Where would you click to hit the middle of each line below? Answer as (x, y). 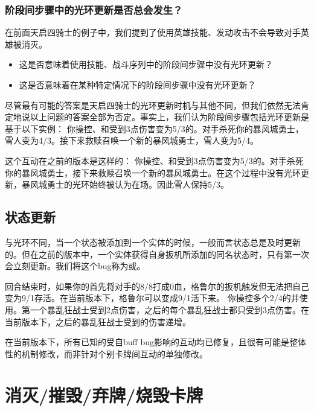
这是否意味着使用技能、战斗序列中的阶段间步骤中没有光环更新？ (146, 64)
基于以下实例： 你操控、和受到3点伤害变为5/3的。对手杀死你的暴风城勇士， (154, 128)
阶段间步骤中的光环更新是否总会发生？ (94, 9)
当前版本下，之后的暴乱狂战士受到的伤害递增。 (98, 321)
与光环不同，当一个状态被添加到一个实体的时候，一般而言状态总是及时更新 (153, 242)
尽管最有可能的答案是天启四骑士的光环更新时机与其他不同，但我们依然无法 (153, 105)
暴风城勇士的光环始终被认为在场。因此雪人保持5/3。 (125, 184)
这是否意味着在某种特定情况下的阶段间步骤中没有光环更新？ (137, 84)
